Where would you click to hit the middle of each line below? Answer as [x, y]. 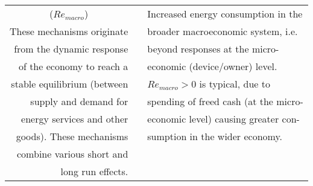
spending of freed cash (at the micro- [225, 101]
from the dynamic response [71, 49]
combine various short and [73, 154]
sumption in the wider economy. [215, 136]
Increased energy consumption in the [225, 14]
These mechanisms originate [69, 31]
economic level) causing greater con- [223, 119]
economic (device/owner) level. [212, 66]
